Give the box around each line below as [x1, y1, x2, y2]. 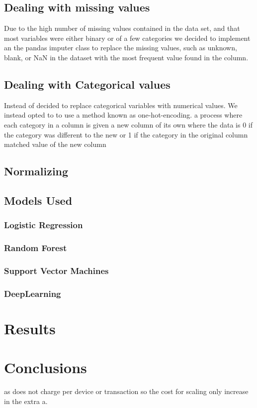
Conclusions [4, 357, 87, 378]
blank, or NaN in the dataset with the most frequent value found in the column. [4, 52, 249, 62]
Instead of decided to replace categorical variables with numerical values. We [4, 100, 238, 110]
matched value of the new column [4, 139, 106, 149]
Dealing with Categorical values [4, 76, 171, 92]
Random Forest [4, 242, 67, 254]
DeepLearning [4, 287, 61, 299]
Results [4, 318, 56, 338]
